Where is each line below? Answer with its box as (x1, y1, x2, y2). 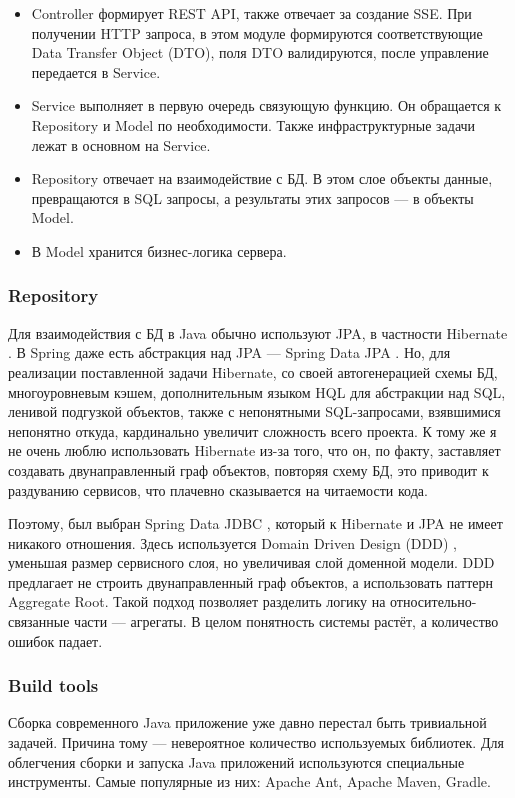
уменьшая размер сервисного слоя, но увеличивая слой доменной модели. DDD (8, 552, 495, 573)
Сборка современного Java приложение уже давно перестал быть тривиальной (8, 712, 487, 733)
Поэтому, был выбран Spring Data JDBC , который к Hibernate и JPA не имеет (8, 513, 503, 534)
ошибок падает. (8, 630, 103, 651)
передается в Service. (31, 61, 161, 82)
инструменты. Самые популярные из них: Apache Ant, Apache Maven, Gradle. (8, 771, 491, 792)
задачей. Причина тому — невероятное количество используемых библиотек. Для (8, 732, 504, 753)
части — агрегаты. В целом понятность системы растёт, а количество (74, 611, 499, 632)
